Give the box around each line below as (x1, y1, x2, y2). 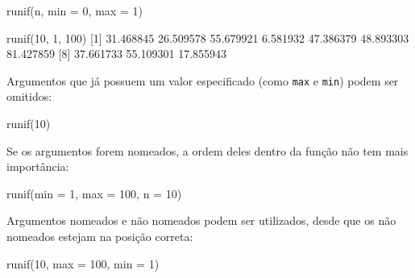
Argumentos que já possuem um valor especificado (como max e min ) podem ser (6, 72, 399, 89)
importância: (6, 158, 69, 175)
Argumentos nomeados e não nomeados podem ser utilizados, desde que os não (6, 212, 396, 229)
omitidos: (6, 88, 52, 105)
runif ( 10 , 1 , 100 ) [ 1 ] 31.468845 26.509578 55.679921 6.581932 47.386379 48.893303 (6, 29, 409, 46)
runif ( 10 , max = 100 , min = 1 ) (6, 255, 160, 272)
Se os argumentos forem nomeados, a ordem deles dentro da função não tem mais (6, 142, 409, 159)
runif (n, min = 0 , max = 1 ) (6, 2, 143, 19)
